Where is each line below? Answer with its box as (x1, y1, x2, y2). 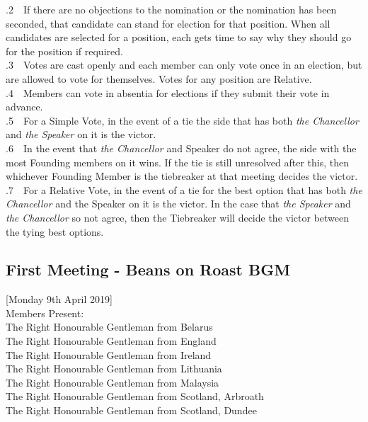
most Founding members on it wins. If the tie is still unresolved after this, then (6, 154, 350, 169)
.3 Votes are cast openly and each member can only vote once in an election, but (6, 57, 362, 72)
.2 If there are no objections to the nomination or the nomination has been (6, 2, 337, 16)
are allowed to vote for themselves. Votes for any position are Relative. (6, 71, 312, 86)
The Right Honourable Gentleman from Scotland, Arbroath (6, 389, 264, 404)
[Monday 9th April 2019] (6, 292, 113, 307)
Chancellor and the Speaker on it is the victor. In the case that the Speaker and (6, 196, 351, 211)
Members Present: (6, 305, 84, 320)
